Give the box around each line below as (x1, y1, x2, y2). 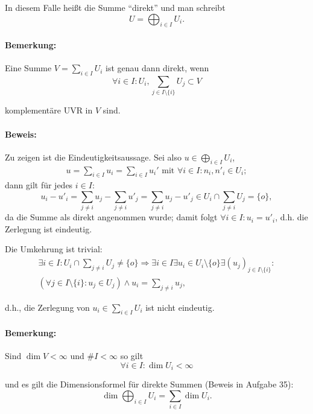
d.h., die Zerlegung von (5, 301, 90, 313)
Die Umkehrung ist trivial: (5, 243, 103, 255)
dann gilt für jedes (5, 179, 73, 191)
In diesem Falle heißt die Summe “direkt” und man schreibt (5, 1, 226, 13)
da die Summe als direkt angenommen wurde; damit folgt (5, 211, 218, 223)
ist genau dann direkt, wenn (106, 62, 209, 74)
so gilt (120, 349, 144, 362)
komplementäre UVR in (5, 104, 93, 116)
